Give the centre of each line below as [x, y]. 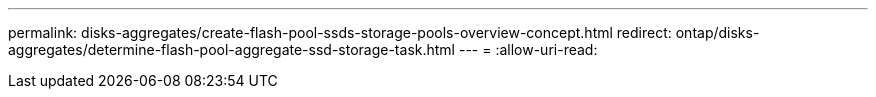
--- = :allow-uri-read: [528, 49]
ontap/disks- [717, 32]
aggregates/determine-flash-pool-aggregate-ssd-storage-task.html [232, 49]
